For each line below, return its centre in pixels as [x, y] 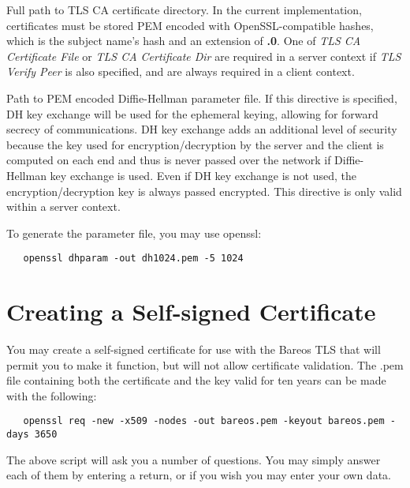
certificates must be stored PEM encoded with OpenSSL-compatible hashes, [190, 25]
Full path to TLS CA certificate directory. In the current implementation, [184, 9]
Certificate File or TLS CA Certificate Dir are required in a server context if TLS [204, 56]
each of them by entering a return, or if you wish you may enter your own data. [199, 475]
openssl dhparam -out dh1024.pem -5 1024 [133, 259]
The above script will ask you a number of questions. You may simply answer [194, 459]
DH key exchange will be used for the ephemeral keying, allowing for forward [192, 113]
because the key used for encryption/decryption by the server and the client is [195, 144]
